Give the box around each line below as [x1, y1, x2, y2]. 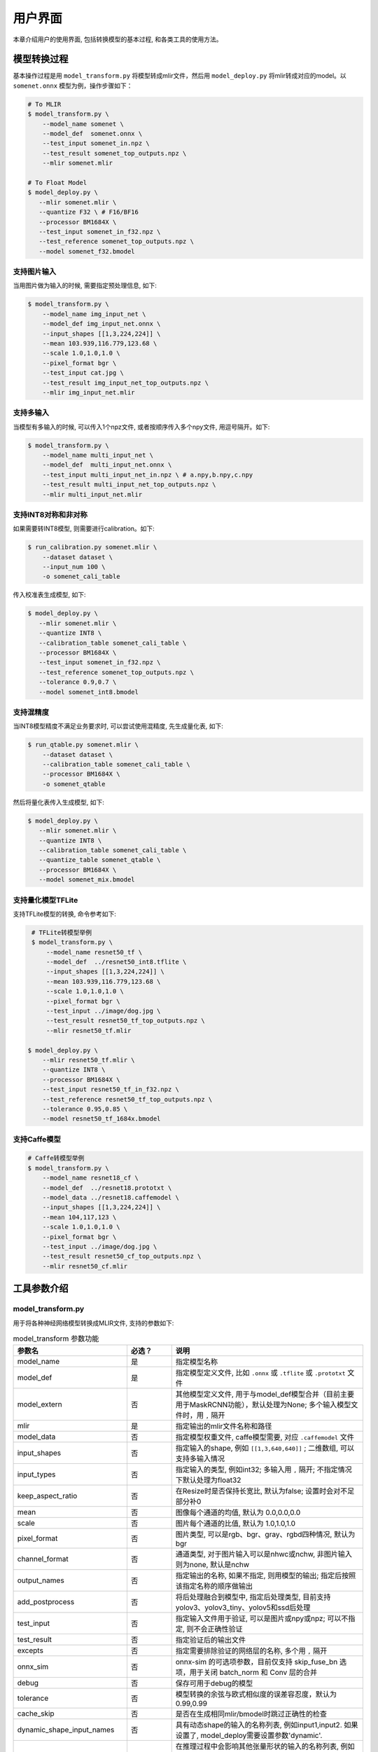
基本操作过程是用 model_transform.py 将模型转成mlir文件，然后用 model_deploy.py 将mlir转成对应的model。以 [13, 71, 346, 80]
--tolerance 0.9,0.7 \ [38, 678, 117, 686]
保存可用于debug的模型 [175, 1678, 253, 1688]
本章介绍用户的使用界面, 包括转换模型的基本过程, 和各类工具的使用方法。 [13, 35, 223, 43]
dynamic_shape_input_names [17, 1725, 115, 1734]
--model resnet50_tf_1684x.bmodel [42, 1115, 161, 1123]
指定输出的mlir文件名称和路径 [175, 1421, 272, 1431]
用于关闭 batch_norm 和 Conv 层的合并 [189, 1668, 318, 1678]
